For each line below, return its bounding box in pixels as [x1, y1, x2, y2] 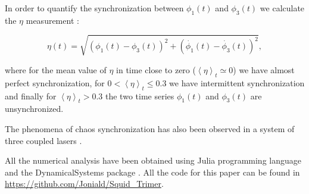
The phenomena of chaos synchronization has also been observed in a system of [5, 122, 295, 134]
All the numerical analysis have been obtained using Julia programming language [5, 154, 301, 167]
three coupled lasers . [5, 134, 82, 146]
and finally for [5, 89, 57, 102]
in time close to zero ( [116, 63, 196, 76]
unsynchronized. [5, 102, 64, 115]
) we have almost [233, 63, 295, 76]
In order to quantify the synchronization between [5, 2, 184, 14]
